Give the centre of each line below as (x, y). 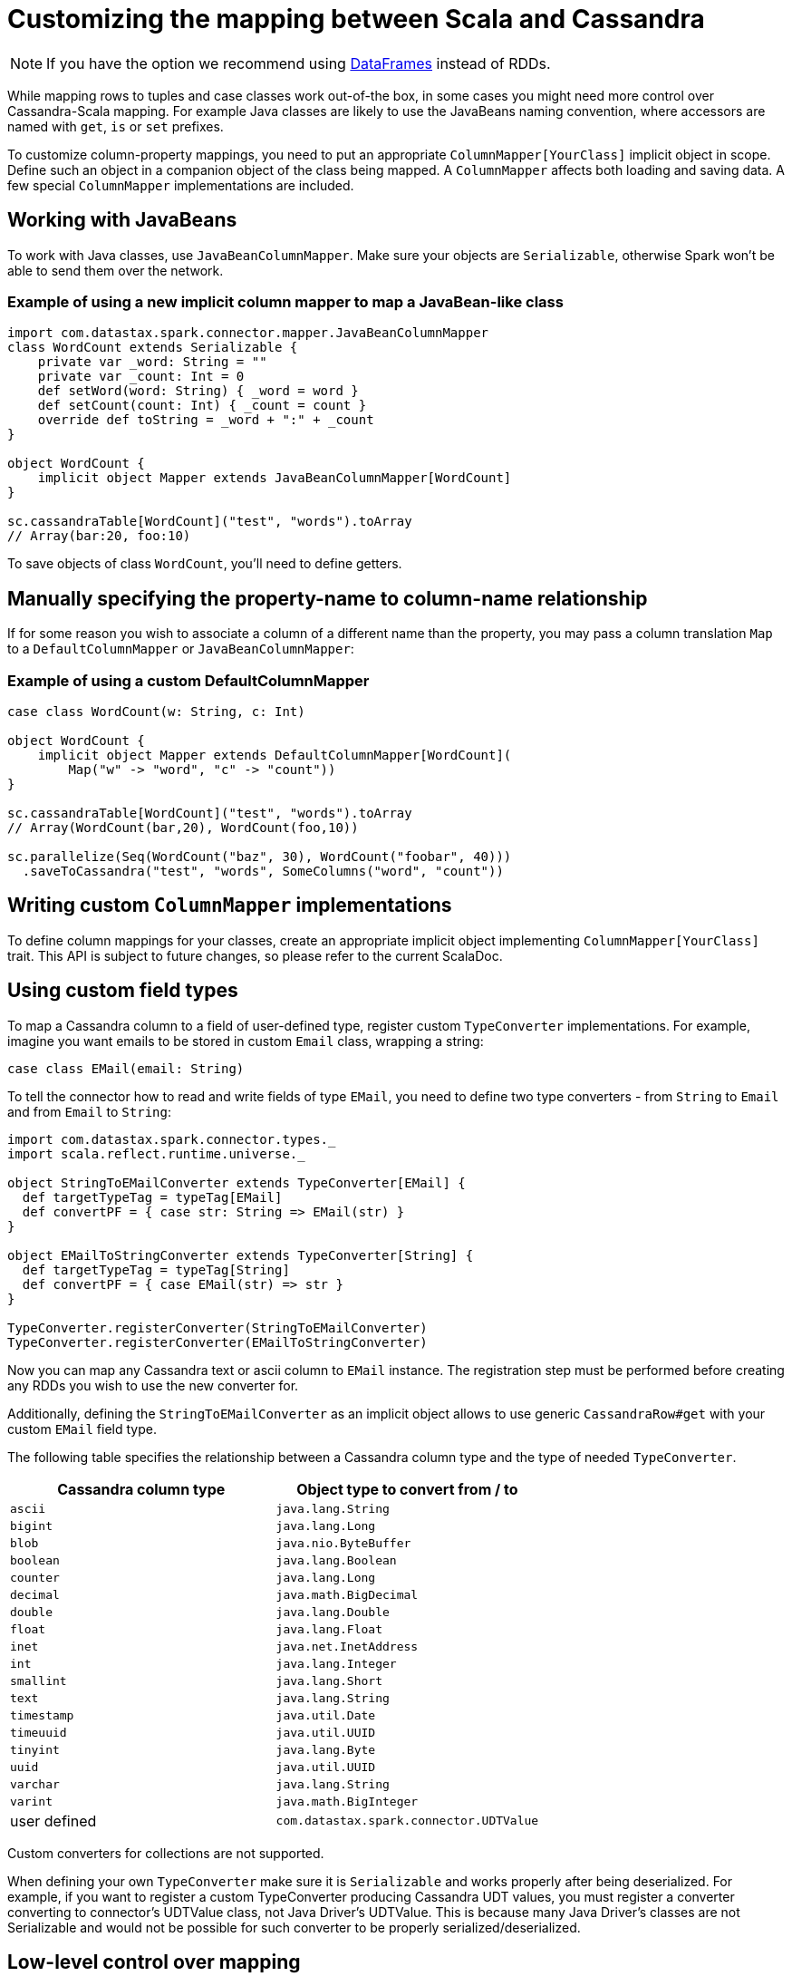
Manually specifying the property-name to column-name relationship (328, 598)
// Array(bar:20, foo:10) (99, 536)
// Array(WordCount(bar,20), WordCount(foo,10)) (183, 827)
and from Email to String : (89, 1111)
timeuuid (39, 1732)
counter (35, 1577)
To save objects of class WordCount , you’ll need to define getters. (205, 564)
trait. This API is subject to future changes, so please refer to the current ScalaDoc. (255, 955)
